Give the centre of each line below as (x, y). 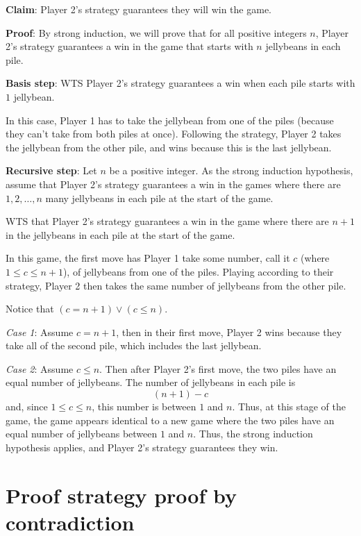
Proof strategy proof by (121, 495)
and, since (27, 407)
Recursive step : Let (51, 170)
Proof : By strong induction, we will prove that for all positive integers (156, 32)
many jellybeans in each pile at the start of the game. (159, 198)
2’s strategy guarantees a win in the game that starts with (129, 46)
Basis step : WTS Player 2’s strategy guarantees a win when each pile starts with (180, 83)
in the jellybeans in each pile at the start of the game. (120, 234)
